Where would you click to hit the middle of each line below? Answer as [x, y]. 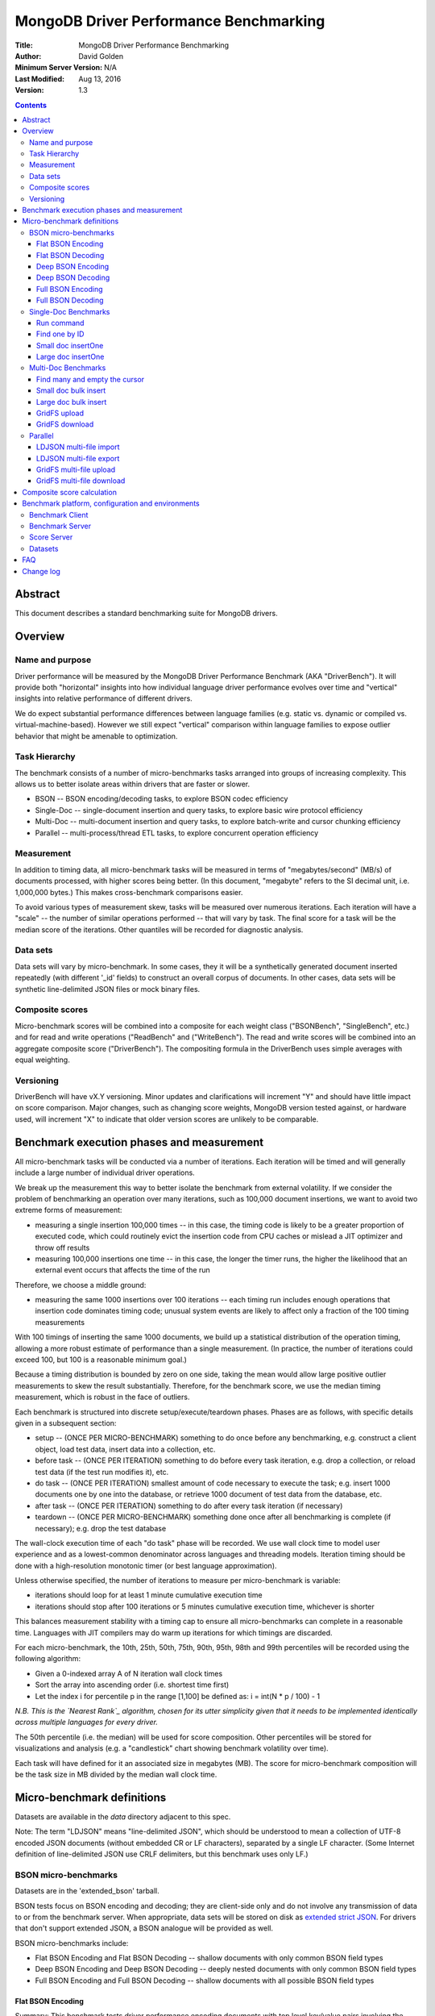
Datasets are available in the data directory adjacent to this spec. [123, 1816]
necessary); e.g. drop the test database [101, 1528]
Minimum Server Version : [59, 68]
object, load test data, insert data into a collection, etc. [125, 1449]
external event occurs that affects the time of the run [123, 1270]
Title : [24, 45]
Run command [60, 323]
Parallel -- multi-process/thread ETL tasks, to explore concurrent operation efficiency [177, 833]
